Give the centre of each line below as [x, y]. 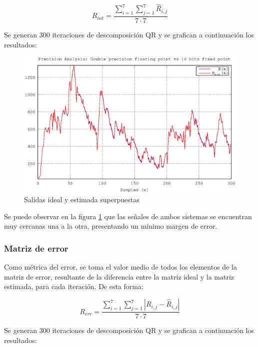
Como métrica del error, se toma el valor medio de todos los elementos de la [120, 267]
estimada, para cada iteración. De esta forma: [74, 286]
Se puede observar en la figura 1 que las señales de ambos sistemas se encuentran [128, 216]
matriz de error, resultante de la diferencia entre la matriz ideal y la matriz [119, 276]
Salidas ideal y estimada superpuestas [82, 199]
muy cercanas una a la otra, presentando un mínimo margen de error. [111, 226]
